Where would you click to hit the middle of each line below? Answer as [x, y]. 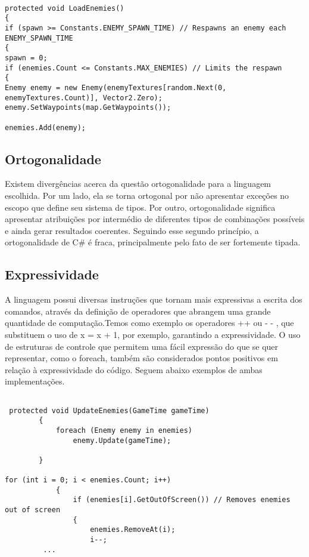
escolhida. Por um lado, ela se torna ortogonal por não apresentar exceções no [147, 195]
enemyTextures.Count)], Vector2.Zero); [84, 98]
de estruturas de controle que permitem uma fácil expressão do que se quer [142, 346]
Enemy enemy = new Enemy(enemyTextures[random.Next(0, [116, 87]
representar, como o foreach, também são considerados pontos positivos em [141, 358]
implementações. [35, 381]
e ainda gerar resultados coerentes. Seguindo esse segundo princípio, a [132, 230]
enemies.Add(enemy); [46, 127]
